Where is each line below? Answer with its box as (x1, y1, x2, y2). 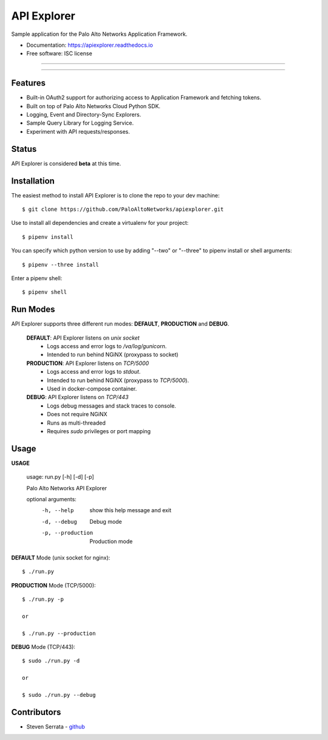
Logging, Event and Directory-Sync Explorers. (26, 111, 142, 118)
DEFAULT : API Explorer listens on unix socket (26, 334, 140, 341)
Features (11, 78, 46, 88)
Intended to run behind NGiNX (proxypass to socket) (47, 351, 179, 358)
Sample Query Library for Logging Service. (26, 119, 134, 127)
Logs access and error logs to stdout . (47, 368, 141, 375)
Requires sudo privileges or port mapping (47, 427, 151, 434)
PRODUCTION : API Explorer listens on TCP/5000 (26, 359, 149, 367)
